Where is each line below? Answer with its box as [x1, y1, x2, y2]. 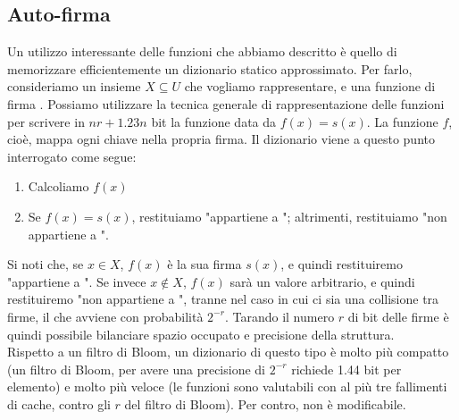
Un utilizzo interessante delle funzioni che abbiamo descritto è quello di [7, 42, 397, 61]
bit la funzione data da [151, 112, 277, 130]
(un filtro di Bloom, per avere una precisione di [7, 359, 266, 378]
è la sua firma [167, 255, 242, 273]
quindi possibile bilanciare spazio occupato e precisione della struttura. [7, 324, 395, 343]
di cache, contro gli [7, 394, 111, 413]
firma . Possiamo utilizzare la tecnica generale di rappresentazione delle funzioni [7, 94, 445, 113]
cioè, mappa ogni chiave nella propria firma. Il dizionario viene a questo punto [7, 130, 435, 148]
